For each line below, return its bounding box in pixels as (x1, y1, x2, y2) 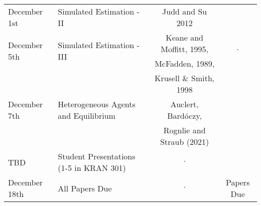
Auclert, (170, 98, 199, 110)
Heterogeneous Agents (58, 98, 136, 110)
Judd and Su (162, 6, 207, 17)
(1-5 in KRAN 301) (58, 162, 126, 173)
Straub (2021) (160, 136, 209, 147)
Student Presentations (58, 150, 136, 162)
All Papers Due (58, 182, 112, 194)
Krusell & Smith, (155, 72, 215, 84)
